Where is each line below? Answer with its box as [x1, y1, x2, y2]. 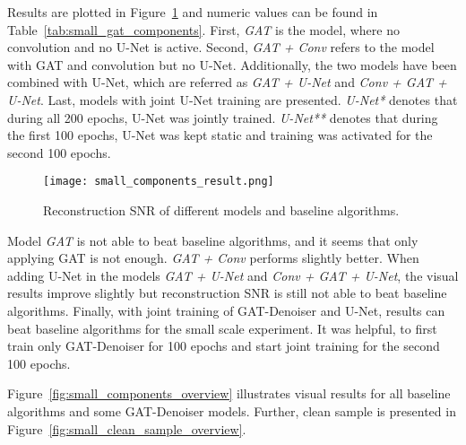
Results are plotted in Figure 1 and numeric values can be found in [7, 3, 378, 21]
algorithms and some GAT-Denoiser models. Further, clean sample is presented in [7, 401, 456, 420]
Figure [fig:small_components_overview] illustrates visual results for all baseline [7, 384, 451, 403]
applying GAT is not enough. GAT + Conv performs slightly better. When [7, 249, 419, 267]
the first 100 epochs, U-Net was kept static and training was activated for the [7, 126, 433, 144]
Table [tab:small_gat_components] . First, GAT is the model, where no [7, 20, 400, 39]
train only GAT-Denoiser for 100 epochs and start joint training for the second [7, 336, 440, 355]
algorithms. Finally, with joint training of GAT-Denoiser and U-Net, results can [7, 301, 445, 319]
